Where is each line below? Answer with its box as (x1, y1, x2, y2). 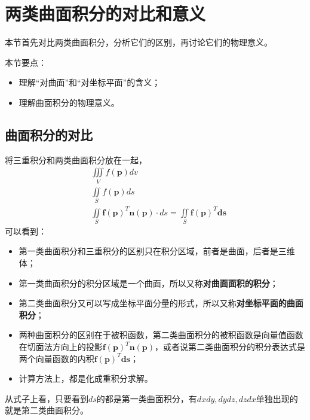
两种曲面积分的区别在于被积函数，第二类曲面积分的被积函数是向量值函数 (19, 328, 303, 341)
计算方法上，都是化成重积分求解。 (19, 372, 153, 385)
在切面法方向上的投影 (19, 340, 103, 353)
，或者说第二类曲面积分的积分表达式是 (155, 340, 306, 353)
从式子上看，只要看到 (5, 392, 88, 404)
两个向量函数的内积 (19, 352, 94, 364)
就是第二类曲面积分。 (5, 404, 88, 416)
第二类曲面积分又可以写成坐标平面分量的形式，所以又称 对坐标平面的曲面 (19, 297, 303, 309)
